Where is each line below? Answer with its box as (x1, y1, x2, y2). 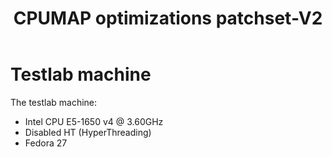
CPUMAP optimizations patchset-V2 (13, 7, 323, 30)
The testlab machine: (10, 96, 98, 108)
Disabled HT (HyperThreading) (24, 126, 152, 138)
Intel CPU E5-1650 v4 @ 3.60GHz (24, 115, 164, 127)
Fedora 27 (24, 137, 68, 149)
